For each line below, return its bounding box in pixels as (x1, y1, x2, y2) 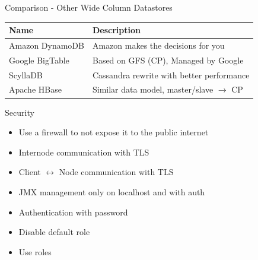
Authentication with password (18, 205, 128, 218)
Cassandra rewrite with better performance (92, 68, 250, 81)
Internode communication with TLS (18, 145, 149, 158)
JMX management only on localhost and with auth (18, 185, 205, 198)
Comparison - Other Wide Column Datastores (5, 1, 173, 13)
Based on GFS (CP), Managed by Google (92, 53, 244, 66)
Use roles (18, 245, 52, 258)
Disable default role (18, 226, 90, 238)
